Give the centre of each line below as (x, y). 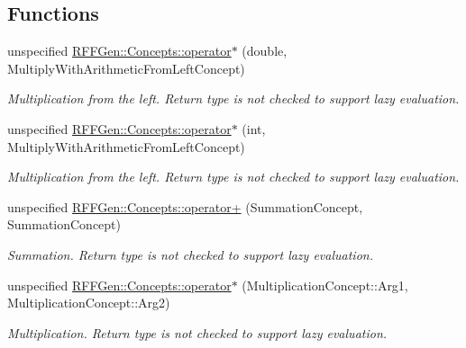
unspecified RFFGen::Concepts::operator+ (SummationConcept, (185, 206)
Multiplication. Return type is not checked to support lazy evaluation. (197, 332)
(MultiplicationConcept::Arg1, (325, 285)
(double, (265, 51)
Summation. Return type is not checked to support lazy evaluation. (190, 254)
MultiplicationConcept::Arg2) (89, 303)
